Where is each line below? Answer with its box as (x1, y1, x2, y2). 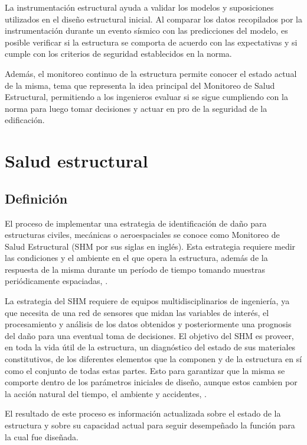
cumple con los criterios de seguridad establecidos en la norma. (5, 47, 232, 60)
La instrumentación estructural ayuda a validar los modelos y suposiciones (5, 1, 274, 13)
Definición (5, 189, 68, 207)
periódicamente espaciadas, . (5, 275, 108, 287)
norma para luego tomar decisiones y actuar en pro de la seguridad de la (5, 102, 267, 114)
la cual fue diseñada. (5, 430, 79, 443)
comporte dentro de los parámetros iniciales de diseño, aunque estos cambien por (5, 376, 298, 388)
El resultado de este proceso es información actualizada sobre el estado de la (5, 407, 281, 420)
